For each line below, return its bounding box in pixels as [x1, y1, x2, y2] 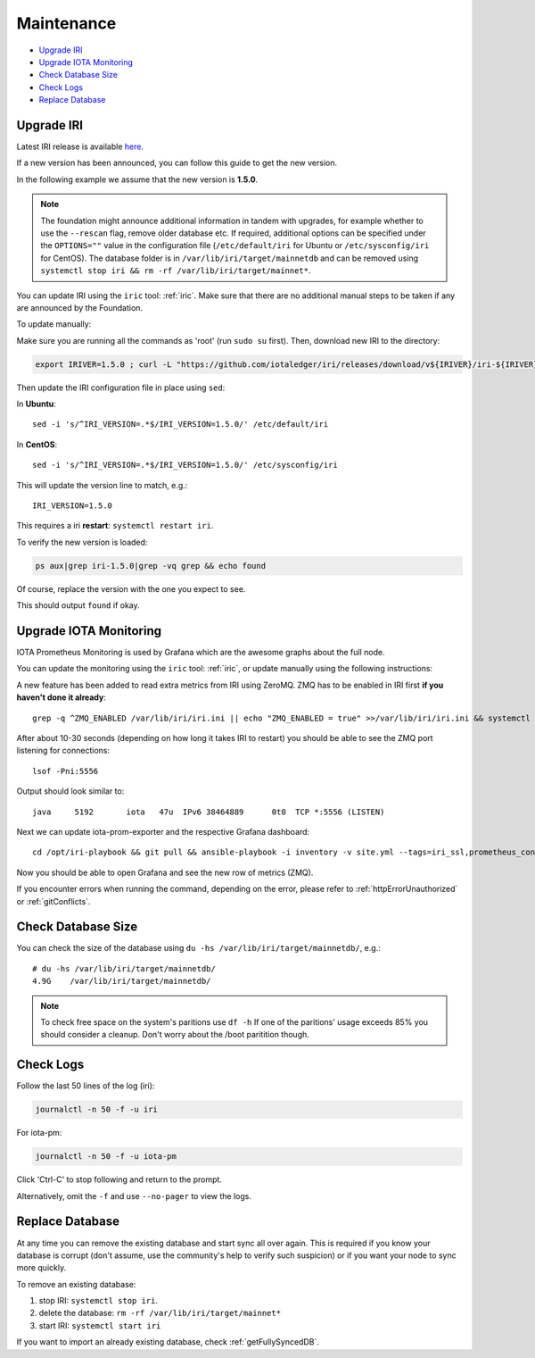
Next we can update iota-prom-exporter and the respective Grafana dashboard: [16, 826, 310, 837]
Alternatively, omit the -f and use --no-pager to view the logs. [16, 1190, 251, 1201]
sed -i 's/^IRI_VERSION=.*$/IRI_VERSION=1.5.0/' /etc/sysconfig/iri [32, 460, 338, 471]
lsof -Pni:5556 [32, 766, 99, 776]
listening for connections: [16, 746, 111, 756]
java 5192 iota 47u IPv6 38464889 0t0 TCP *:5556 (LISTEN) [32, 806, 385, 817]
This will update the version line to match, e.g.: [16, 479, 188, 490]
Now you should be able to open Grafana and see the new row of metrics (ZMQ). [16, 867, 314, 878]
